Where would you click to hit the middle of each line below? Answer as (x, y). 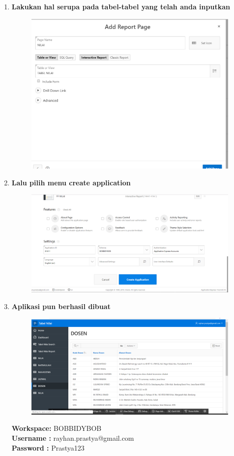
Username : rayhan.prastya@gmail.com (73, 438)
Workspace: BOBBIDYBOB (57, 428)
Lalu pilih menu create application (71, 182)
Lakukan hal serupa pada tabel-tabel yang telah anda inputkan (121, 6)
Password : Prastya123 (48, 447)
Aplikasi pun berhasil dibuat (61, 306)
